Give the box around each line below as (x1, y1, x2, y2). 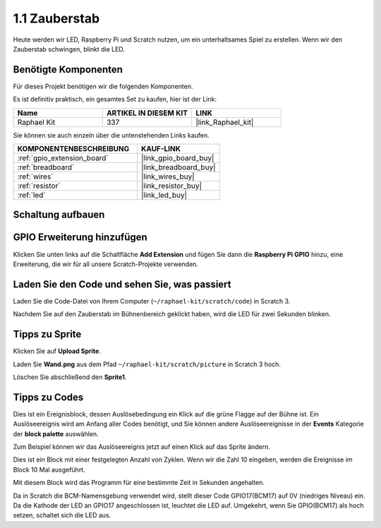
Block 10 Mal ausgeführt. (13, 465, 85, 474)
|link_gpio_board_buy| (141, 153, 214, 163)
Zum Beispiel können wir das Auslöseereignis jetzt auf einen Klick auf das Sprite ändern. (13, 443, 271, 451)
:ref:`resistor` (17, 181, 61, 191)
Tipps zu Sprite (13, 328, 82, 340)
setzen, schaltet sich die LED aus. (13, 511, 111, 520)
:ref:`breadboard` (17, 162, 75, 172)
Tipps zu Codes (13, 391, 84, 403)
